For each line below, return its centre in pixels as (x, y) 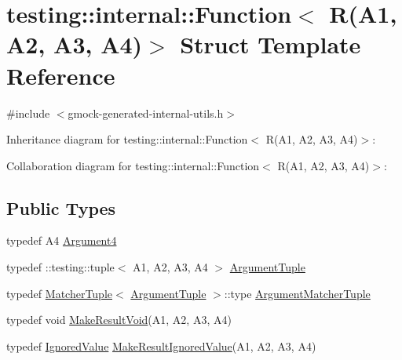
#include (28, 113)
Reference (61, 75)
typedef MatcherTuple (60, 293)
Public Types (61, 207)
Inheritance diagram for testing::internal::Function (127, 139)
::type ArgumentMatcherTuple (297, 293)
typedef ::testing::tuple (60, 267)
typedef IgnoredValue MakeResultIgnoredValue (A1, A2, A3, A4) (161, 345)
